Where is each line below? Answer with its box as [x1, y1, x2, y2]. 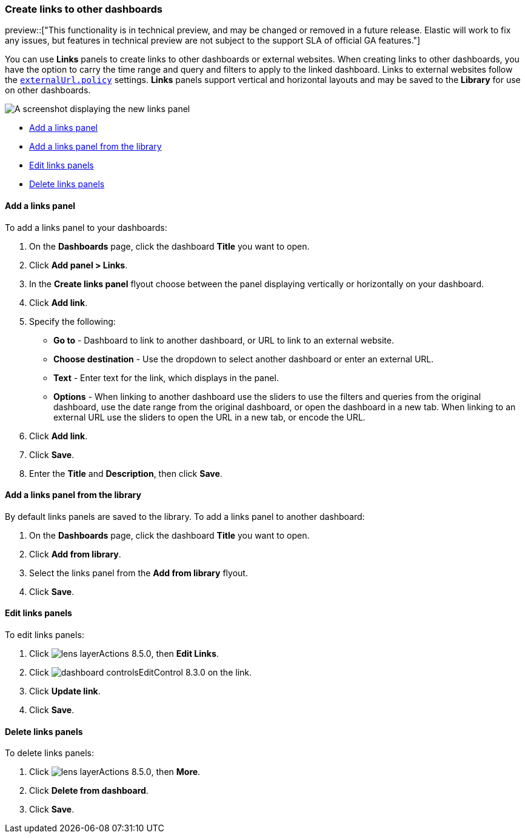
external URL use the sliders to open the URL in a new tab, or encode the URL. [53, 411, 366, 422]
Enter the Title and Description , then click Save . [29, 468, 222, 479]
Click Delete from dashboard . [29, 785, 149, 796]
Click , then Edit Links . [29, 648, 219, 659]
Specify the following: [29, 316, 116, 327]
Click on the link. [29, 667, 252, 678]
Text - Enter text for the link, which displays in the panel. [53, 372, 279, 383]
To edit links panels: [5, 630, 84, 640]
